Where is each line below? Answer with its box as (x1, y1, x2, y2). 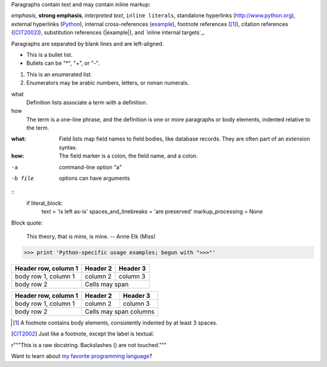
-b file (11, 175, 35, 182)
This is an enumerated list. (26, 70, 92, 78)
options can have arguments (59, 174, 130, 182)
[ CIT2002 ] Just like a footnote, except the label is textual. (11, 330, 154, 337)
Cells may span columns (85, 307, 154, 316)
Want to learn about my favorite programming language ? (11, 352, 153, 360)
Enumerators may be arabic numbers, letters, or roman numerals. (26, 79, 190, 87)
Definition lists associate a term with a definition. (26, 99, 148, 106)
